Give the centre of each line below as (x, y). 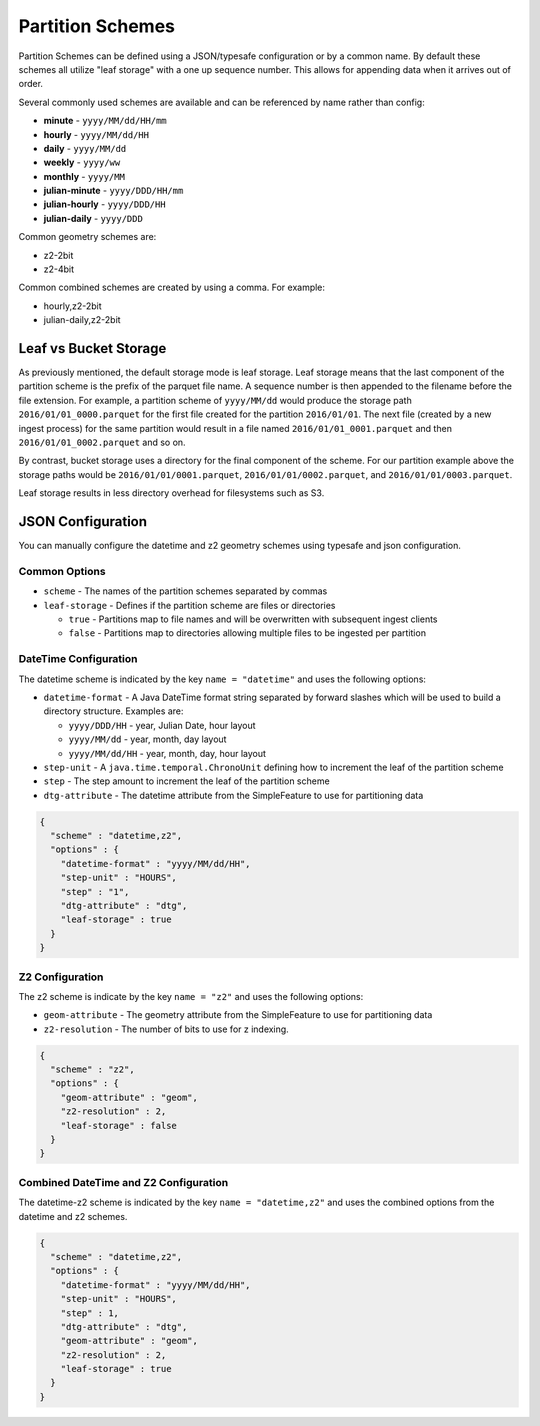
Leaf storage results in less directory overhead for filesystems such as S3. (171, 493)
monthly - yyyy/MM (84, 176)
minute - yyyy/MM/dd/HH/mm (105, 121)
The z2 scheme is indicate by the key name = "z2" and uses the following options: (191, 996)
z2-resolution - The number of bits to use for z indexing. (166, 1029)
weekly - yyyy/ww (82, 162)
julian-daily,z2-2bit (82, 320)
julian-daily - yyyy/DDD (93, 218)
